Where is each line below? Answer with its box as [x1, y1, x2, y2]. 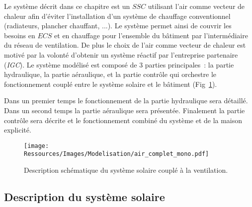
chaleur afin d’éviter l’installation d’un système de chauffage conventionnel [4, 10, 231, 21]
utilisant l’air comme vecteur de [148, 1, 245, 11]
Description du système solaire [4, 189, 165, 205]
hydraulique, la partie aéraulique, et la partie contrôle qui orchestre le [4, 69, 216, 79]
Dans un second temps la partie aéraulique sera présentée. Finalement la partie [4, 105, 245, 115]
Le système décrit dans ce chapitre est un [4, 1, 130, 11]
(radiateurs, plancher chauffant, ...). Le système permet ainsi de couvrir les [4, 20, 232, 31]
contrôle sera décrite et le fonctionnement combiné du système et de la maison [4, 115, 243, 125]
